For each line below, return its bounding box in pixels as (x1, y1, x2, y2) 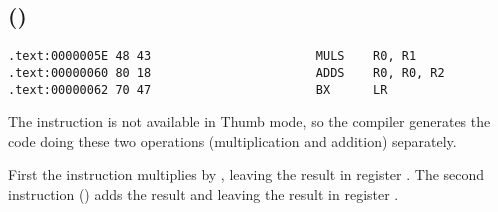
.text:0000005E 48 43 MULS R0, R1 (8, 49, 417, 64)
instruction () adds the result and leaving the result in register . (8, 183, 399, 204)
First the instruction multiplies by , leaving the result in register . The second (8, 164, 485, 185)
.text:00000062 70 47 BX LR (8, 82, 388, 97)
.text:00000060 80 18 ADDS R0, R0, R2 (8, 65, 445, 80)
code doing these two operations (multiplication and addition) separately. (8, 130, 457, 151)
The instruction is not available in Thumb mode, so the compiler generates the (8, 111, 491, 132)
